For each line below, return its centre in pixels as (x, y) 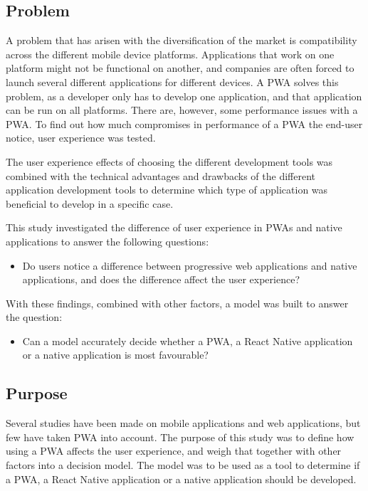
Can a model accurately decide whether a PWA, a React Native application (188, 340)
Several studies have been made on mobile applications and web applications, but (183, 423)
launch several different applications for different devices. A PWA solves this (172, 81)
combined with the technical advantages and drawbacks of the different (161, 175)
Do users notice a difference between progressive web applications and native (190, 265)
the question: (34, 317)
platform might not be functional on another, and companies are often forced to (180, 68)
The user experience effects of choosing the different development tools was (169, 161)
